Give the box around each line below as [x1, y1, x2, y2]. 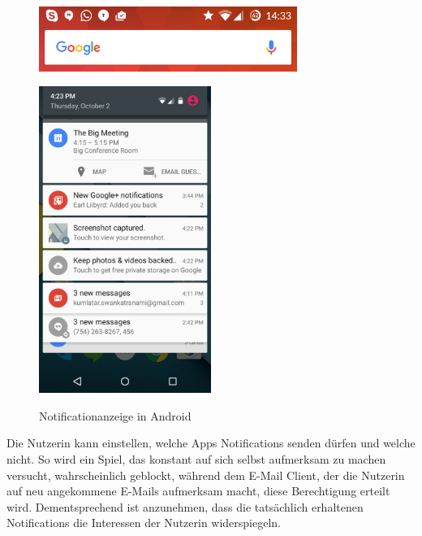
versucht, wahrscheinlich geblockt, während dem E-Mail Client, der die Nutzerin [6, 466, 405, 483]
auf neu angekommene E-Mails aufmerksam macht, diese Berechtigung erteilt [6, 482, 390, 499]
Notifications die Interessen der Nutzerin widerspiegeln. [6, 514, 282, 531]
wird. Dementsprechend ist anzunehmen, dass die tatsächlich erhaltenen [6, 498, 364, 515]
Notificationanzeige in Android [39, 407, 192, 424]
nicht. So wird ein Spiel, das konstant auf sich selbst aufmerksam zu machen [6, 451, 386, 468]
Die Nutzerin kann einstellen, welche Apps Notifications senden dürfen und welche [6, 434, 416, 451]
